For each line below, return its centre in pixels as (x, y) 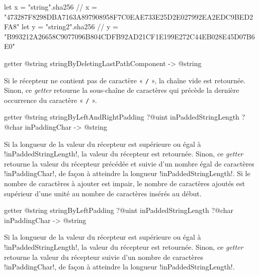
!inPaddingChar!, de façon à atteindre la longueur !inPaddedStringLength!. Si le (127, 173)
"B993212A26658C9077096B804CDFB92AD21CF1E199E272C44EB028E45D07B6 (129, 36)
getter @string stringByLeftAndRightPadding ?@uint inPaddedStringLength (122, 117)
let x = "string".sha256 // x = (51, 7)
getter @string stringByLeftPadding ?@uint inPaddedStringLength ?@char (119, 210)
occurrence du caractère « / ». (51, 100)
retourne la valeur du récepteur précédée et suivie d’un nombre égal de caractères (129, 163)
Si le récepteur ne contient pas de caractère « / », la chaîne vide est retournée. (125, 80)
